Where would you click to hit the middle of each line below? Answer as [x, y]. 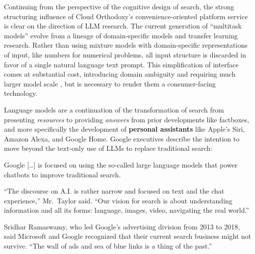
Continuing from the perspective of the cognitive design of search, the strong [119, 6]
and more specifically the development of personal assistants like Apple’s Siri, [124, 129]
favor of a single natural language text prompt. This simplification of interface [121, 64]
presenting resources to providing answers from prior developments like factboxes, [127, 119]
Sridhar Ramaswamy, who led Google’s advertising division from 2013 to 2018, [122, 226]
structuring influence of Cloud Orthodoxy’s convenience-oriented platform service [126, 16]
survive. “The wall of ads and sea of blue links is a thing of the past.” [108, 246]
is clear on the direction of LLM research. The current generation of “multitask [123, 26]
